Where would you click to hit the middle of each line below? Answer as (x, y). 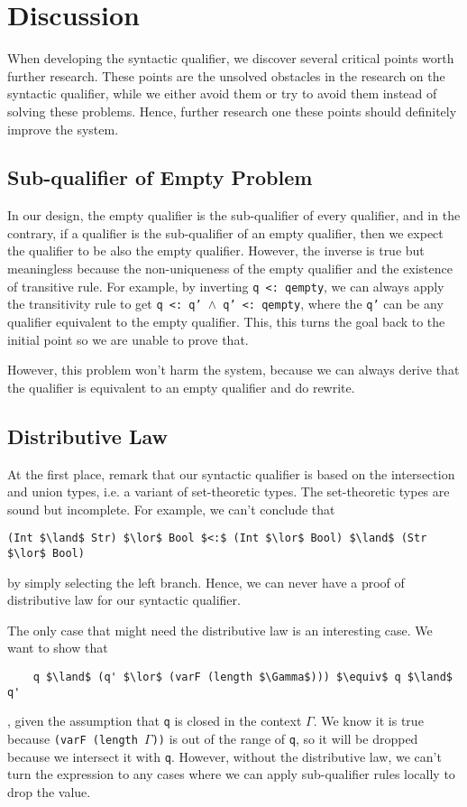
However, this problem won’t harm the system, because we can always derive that (233, 370)
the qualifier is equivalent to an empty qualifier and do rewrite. (181, 387)
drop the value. (49, 791)
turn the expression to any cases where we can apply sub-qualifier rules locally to (231, 774)
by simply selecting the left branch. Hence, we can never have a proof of (206, 582)
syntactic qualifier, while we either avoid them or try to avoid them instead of (222, 93)
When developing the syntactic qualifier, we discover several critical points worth (231, 58)
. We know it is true (368, 721)
